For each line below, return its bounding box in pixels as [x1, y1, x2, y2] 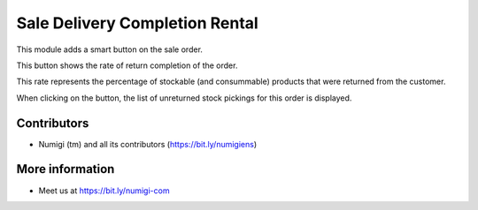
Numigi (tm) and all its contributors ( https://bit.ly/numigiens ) [38, 139, 258, 149]
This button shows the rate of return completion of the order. [16, 60, 238, 71]
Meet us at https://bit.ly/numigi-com [38, 185, 170, 196]
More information [16, 161, 115, 176]
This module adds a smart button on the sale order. [16, 44, 204, 55]
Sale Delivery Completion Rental [16, 13, 258, 33]
